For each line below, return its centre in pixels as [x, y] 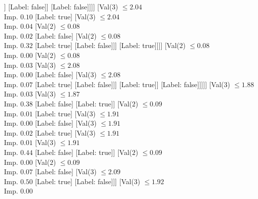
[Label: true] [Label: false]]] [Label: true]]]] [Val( [107, 45]
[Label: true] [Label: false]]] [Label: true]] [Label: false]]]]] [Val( [129, 84]
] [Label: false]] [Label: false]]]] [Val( [58, 6]
